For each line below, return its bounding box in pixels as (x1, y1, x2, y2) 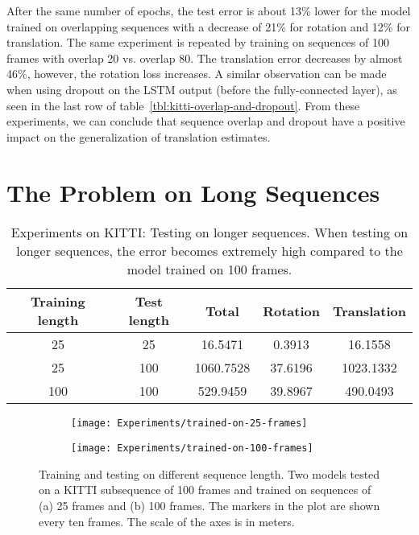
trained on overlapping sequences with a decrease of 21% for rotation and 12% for (6, 18, 410, 35)
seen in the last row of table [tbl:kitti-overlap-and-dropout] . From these (6, 97, 360, 113)
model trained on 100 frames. (127, 260, 292, 279)
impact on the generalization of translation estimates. (6, 128, 271, 145)
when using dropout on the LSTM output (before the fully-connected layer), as (6, 80, 397, 97)
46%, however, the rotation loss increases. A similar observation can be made (6, 65, 387, 82)
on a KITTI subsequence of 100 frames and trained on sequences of (39, 481, 371, 498)
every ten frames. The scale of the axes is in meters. (39, 512, 295, 529)
